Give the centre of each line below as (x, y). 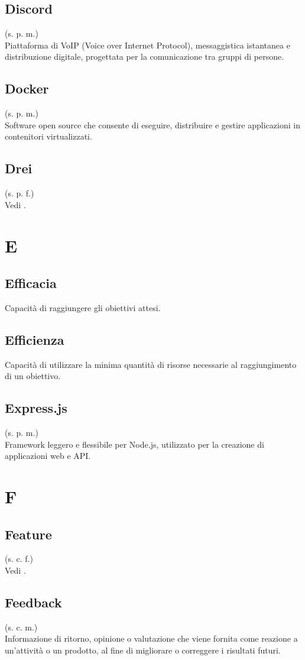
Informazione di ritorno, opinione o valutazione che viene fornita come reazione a (151, 638)
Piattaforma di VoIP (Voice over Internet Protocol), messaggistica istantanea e (147, 45)
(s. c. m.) (21, 627)
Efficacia (31, 283)
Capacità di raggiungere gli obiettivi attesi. (83, 307)
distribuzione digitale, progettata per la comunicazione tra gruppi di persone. (145, 56)
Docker (27, 88)
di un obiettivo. (33, 376)
